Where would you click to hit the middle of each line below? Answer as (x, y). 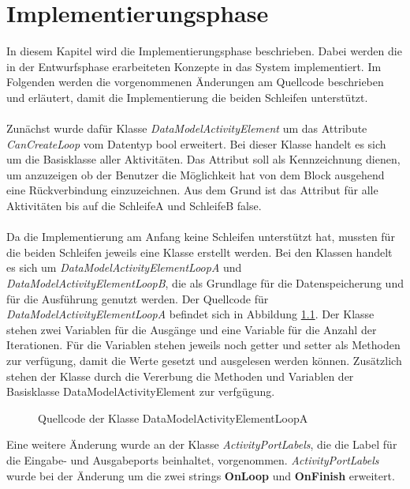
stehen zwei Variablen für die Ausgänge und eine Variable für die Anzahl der (192, 329)
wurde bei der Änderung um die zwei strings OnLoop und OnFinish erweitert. (201, 475)
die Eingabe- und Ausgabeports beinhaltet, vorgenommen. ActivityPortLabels (193, 459)
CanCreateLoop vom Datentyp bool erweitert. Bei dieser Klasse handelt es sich (196, 143)
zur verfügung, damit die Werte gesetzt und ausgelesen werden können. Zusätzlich (204, 360)
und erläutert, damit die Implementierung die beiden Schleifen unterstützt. (187, 97)
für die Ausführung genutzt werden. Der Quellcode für (138, 298)
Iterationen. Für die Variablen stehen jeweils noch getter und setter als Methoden (203, 345)
